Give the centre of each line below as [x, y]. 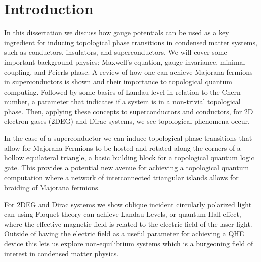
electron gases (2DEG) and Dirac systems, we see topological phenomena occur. [127, 121]
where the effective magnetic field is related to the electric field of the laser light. [128, 224]
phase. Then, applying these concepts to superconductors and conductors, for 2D [129, 111]
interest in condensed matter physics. [61, 253]
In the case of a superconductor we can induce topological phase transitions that [128, 138]
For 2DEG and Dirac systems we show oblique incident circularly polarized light [128, 204]
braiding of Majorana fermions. [52, 187]
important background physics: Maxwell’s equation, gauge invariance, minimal [125, 62]
